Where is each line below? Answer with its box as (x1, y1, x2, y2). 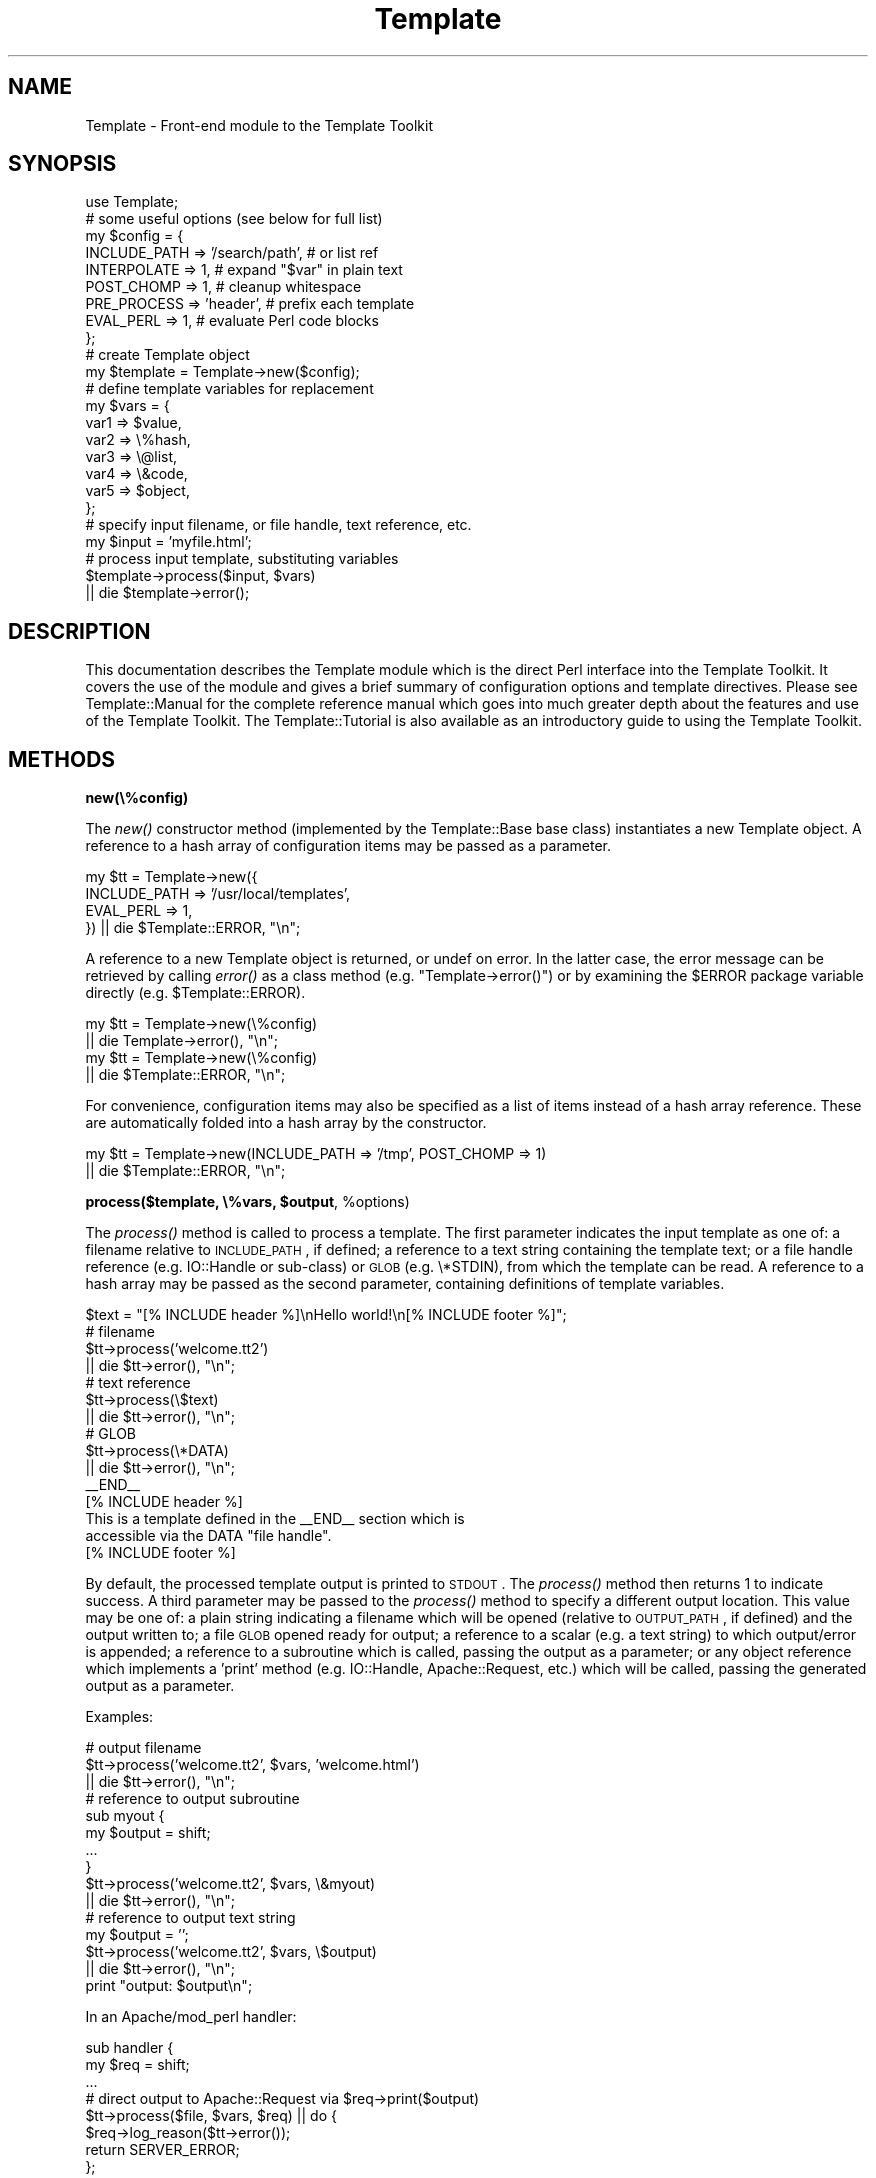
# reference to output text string (85, 1909, 296, 1927)
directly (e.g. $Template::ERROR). (85, 984, 306, 1002)
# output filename (85, 1739, 202, 1757)
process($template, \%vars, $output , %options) (85, 1193, 410, 1211)
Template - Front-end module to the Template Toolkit (85, 116, 433, 134)
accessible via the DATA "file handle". (85, 1527, 332, 1545)
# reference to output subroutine (85, 1790, 300, 1808)
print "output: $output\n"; (85, 1977, 253, 1995)
